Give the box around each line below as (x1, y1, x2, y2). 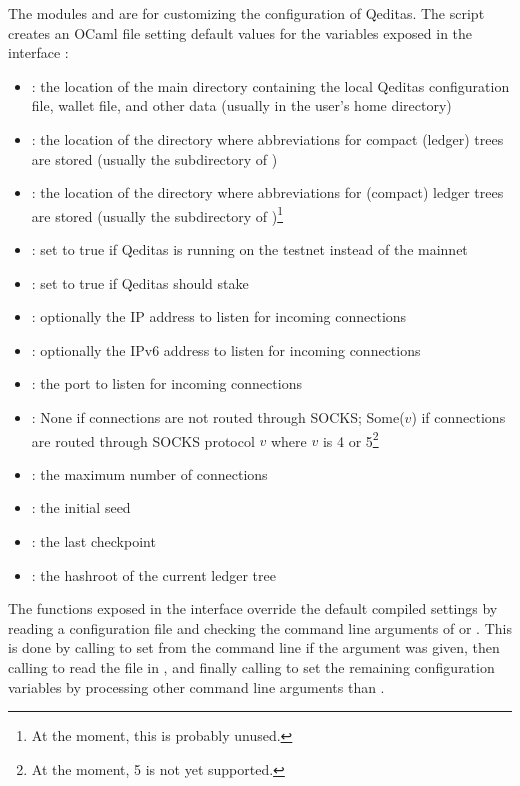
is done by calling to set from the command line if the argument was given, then (8, 637, 500, 658)
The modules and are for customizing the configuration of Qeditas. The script (8, 3, 485, 23)
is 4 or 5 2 (322, 427, 379, 451)
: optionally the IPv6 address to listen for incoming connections (31, 339, 421, 360)
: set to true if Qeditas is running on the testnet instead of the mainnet (31, 239, 468, 259)
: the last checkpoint (31, 531, 156, 551)
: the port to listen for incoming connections (31, 373, 302, 394)
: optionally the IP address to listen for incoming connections (31, 306, 407, 327)
